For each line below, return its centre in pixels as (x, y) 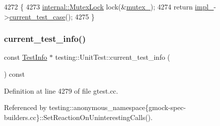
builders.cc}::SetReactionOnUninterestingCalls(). (78, 117)
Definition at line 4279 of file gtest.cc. (61, 90)
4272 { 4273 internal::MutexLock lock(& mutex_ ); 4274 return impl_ (109, 6)
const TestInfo (26, 57)
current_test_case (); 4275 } (52, 16)
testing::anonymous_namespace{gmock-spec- (117, 107)
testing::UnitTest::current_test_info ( (113, 57)
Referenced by (26, 107)
